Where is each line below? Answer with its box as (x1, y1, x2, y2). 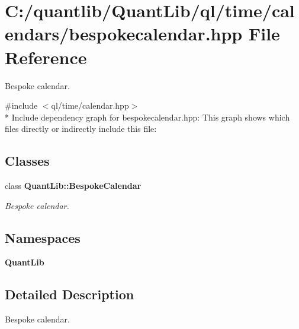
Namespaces (5, 228, 81, 246)
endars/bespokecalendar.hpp (5, 21, 243, 46)
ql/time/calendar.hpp (51, 99, 129, 112)
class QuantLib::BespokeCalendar (5, 179, 142, 192)
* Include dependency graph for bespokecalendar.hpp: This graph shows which (5, 110, 290, 123)
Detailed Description (5, 285, 134, 303)
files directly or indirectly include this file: (5, 122, 157, 135)
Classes (5, 151, 50, 170)
